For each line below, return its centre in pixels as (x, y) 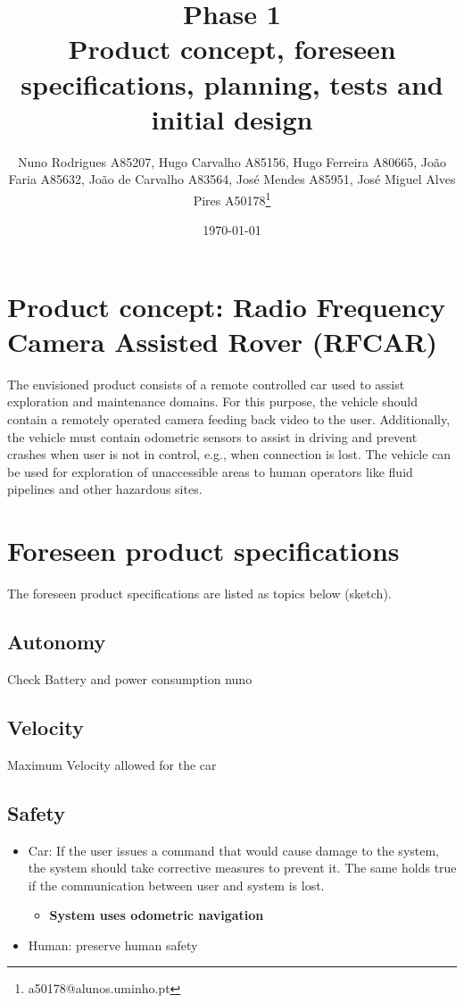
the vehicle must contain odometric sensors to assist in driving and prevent (212, 436)
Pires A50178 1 (232, 198)
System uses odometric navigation (157, 915)
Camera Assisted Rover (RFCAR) (222, 341)
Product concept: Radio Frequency (226, 306)
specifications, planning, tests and (232, 84)
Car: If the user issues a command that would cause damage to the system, (234, 850)
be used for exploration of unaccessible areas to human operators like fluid (210, 471)
